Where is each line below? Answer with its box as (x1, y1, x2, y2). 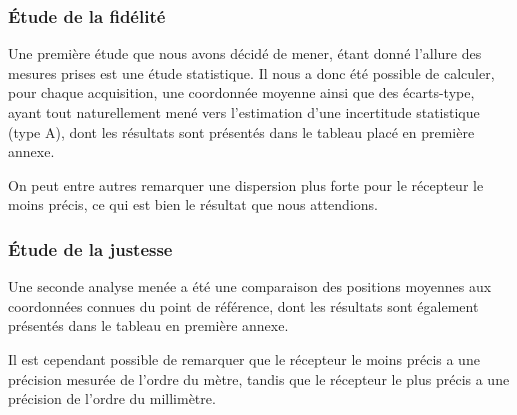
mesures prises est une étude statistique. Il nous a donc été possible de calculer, (8, 62, 495, 83)
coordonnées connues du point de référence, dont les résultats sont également (8, 295, 479, 316)
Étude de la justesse (8, 236, 173, 261)
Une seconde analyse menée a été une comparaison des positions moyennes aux (8, 276, 492, 297)
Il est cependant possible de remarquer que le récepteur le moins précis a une (8, 348, 480, 369)
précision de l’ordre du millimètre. (8, 388, 216, 409)
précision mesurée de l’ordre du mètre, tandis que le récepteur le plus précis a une (8, 368, 510, 389)
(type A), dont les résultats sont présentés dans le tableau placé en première (8, 121, 475, 142)
